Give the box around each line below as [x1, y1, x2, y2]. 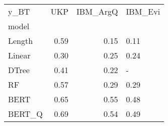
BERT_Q [8, 108, 43, 119]
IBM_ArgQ [76, 6, 118, 17]
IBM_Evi [126, 6, 160, 17]
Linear [8, 49, 31, 61]
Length [8, 35, 33, 46]
